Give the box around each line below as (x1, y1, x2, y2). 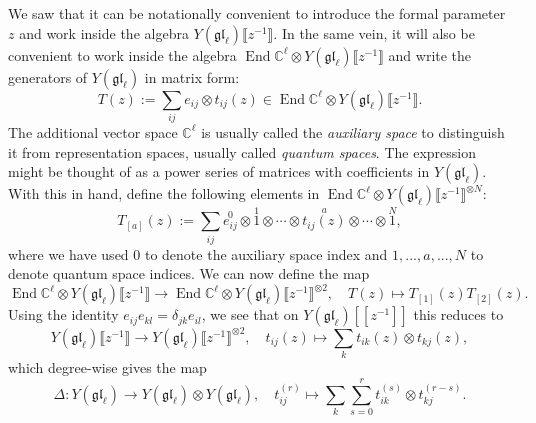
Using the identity (8, 304, 119, 325)
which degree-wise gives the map (8, 357, 207, 378)
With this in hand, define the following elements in (8, 183, 320, 204)
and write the (388, 44, 472, 65)
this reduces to (413, 304, 504, 325)
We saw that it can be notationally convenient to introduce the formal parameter (8, 3, 506, 23)
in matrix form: (144, 66, 240, 87)
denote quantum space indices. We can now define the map (8, 263, 370, 284)
